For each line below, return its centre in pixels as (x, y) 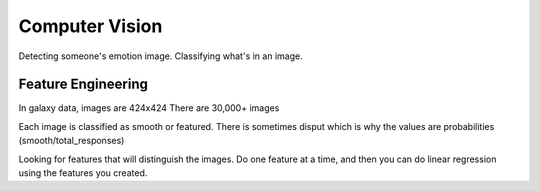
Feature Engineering (83, 84)
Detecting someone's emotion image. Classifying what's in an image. (161, 56)
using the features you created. (83, 173)
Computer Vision (90, 26)
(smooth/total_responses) (71, 141)
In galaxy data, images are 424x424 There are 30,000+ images (149, 108)
